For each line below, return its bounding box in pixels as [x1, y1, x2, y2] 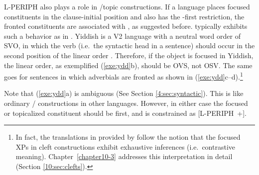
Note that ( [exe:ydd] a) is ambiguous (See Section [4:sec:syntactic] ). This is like [4, 88, 244, 98]
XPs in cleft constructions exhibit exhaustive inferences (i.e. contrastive [15, 141, 236, 152]
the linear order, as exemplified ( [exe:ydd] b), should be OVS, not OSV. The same [4, 60, 253, 70]
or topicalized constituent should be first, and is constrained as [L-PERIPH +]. [4, 107, 247, 118]
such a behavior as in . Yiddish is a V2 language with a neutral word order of [4, 30, 241, 41]
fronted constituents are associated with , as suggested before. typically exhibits [4, 21, 248, 31]
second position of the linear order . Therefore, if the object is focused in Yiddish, [4, 50, 254, 60]
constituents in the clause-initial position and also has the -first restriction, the [4, 11, 245, 21]
